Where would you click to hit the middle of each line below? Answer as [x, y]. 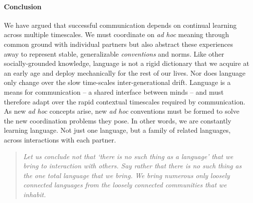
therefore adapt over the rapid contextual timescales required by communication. [125, 101]
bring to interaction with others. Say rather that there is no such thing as [132, 166]
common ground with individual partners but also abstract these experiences [118, 44]
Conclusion [23, 6]
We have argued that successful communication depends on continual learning [120, 25]
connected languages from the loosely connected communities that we [125, 185]
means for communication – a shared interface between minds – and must [114, 91]
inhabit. [34, 194]
